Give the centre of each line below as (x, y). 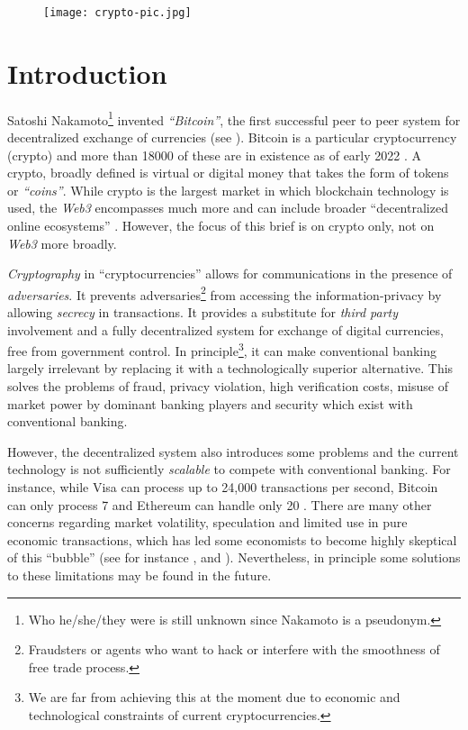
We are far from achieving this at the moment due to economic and (214, 697)
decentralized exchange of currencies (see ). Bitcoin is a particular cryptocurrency (232, 137)
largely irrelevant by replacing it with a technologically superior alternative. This (230, 368)
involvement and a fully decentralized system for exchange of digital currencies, (225, 329)
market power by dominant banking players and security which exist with (210, 403)
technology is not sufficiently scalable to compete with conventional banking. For (229, 469)
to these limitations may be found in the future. (139, 575)
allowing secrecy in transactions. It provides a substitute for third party (203, 312)
